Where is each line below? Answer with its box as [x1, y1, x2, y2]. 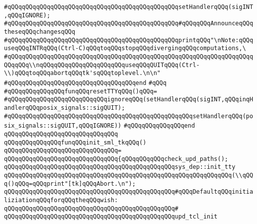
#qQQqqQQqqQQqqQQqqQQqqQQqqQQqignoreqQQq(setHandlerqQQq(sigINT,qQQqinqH [4, 96, 254, 103]
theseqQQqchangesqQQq [4, 28, 76, 35]
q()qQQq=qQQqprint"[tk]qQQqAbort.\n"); [4, 180, 136, 187]
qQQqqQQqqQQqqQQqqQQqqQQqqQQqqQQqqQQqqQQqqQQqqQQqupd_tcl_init [4, 213, 218, 221]
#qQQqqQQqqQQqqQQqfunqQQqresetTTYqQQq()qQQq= [4, 87, 157, 95]
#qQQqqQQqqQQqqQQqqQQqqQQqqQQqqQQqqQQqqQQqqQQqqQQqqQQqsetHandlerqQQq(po [4, 112, 254, 120]
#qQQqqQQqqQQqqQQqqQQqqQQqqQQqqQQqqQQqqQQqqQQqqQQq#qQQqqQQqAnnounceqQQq [4, 20, 254, 27]
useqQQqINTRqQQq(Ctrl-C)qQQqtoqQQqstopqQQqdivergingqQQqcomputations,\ [4, 45, 246, 52]
